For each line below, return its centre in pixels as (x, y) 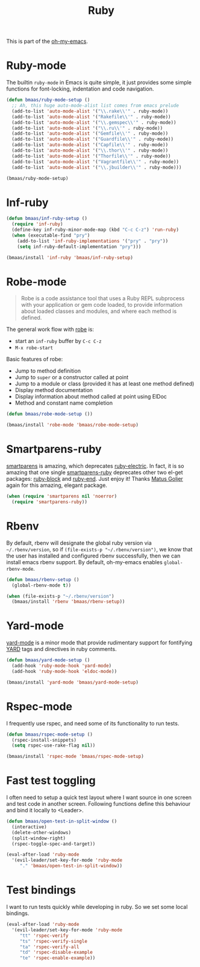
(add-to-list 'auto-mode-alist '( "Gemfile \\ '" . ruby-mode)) (90, 133)
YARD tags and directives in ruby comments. (61, 649)
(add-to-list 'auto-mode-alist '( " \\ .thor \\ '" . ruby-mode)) (90, 150)
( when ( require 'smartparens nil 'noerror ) (62, 496)
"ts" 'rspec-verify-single (53, 941)
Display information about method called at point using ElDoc (91, 397)
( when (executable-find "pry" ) (51, 235)
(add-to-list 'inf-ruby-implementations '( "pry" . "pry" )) (93, 241)
